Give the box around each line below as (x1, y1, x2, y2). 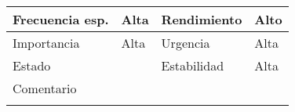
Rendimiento (161, 10, 242, 28)
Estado (13, 56, 51, 74)
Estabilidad (161, 56, 224, 74)
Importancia (13, 34, 80, 52)
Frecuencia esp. (13, 10, 109, 28)
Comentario (13, 79, 77, 97)
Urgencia (161, 34, 210, 52)
